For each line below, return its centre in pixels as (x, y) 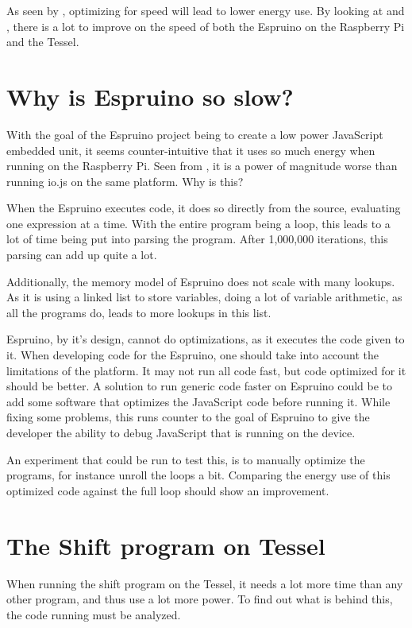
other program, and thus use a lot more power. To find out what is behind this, (200, 599)
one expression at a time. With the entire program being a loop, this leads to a (198, 223)
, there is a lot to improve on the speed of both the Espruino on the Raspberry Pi (206, 26)
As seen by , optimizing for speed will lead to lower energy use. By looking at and (206, 10)
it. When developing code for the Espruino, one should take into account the (193, 355)
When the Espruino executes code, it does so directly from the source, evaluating (204, 208)
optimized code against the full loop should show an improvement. (168, 490)
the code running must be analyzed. (94, 614)
